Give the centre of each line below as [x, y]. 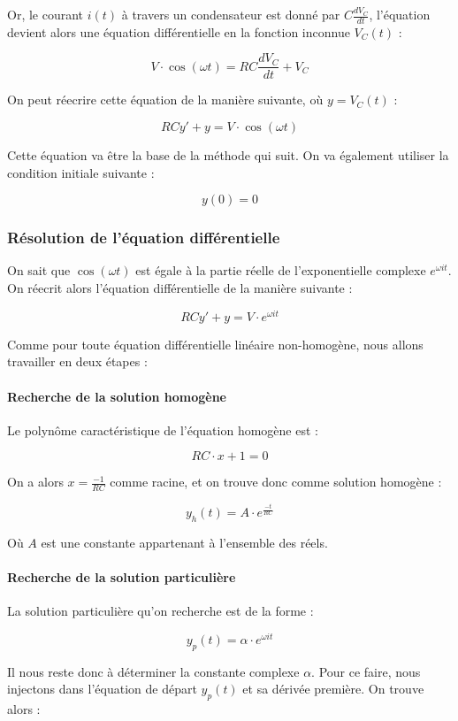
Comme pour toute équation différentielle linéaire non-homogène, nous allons [215, 344]
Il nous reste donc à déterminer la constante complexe [153, 671]
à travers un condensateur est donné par [231, 14]
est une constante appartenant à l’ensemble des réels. [184, 542]
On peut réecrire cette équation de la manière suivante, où [165, 100]
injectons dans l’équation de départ [102, 689]
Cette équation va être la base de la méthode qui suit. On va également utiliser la [228, 155]
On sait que [39, 270]
